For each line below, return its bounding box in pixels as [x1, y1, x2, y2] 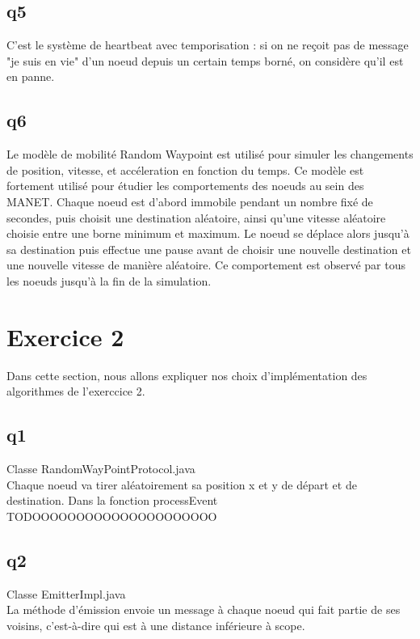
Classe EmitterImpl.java [6, 585, 126, 602]
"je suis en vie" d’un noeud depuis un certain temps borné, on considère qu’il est [6, 52, 404, 69]
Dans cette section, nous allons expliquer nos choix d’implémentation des [6, 366, 367, 383]
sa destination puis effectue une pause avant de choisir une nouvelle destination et [6, 240, 411, 257]
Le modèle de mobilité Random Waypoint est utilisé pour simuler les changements [6, 146, 414, 163]
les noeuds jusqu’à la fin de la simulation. [6, 272, 212, 289]
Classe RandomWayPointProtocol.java [6, 460, 195, 477]
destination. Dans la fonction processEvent [6, 492, 218, 509]
